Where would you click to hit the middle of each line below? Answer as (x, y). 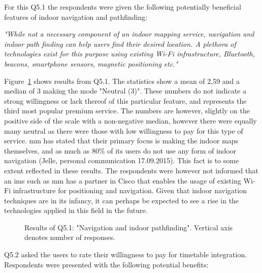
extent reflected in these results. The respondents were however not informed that (131, 170)
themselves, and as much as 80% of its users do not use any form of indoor (120, 150)
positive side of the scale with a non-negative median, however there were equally (130, 120)
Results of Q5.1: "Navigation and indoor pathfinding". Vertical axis (129, 227)
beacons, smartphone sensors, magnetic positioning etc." (91, 63)
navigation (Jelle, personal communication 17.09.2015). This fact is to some (122, 160)
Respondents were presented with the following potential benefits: (106, 264)
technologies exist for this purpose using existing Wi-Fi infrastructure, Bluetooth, (129, 54)
